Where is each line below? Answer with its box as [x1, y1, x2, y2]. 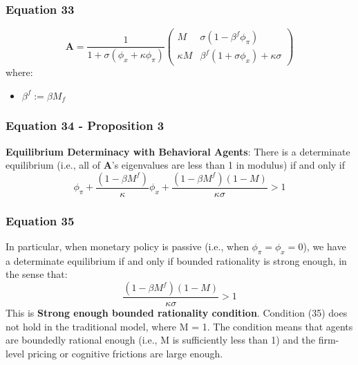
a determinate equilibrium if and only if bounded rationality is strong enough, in [6, 253, 347, 268]
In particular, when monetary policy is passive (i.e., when [6, 239, 249, 254]
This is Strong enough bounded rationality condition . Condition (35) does [6, 306, 348, 320]
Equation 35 [6, 212, 75, 229]
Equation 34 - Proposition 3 [6, 117, 164, 134]
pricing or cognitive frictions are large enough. [27, 346, 223, 360]
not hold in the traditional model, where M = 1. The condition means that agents [6, 319, 353, 333]
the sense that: [6, 267, 68, 281]
